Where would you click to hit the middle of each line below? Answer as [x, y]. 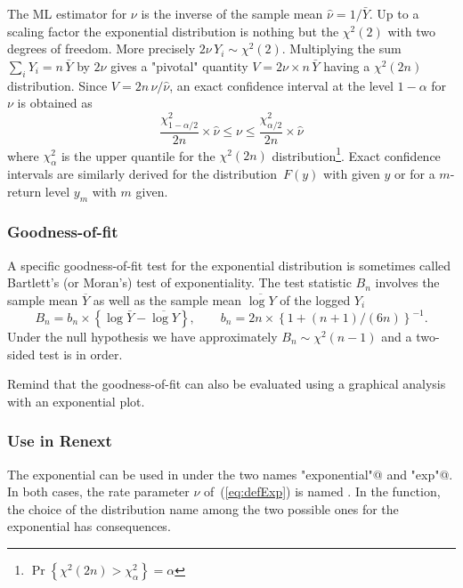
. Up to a [394, 13]
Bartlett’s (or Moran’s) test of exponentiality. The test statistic [179, 282]
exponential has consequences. [89, 526]
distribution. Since [57, 85]
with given [352, 174]
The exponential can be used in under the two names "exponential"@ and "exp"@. [230, 474]
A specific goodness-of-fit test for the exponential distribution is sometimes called [229, 265]
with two [412, 31]
